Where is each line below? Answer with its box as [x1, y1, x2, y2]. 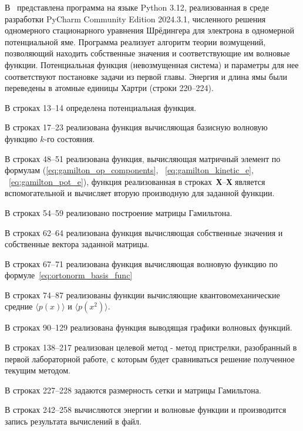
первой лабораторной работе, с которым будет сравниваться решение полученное [5, 352, 295, 365]
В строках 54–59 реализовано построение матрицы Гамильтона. [5, 206, 233, 218]
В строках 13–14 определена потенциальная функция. [5, 101, 197, 113]
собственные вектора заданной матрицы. [5, 238, 150, 250]
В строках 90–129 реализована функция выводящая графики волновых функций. [5, 321, 292, 334]
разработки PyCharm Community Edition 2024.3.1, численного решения [5, 12, 266, 25]
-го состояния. [44, 132, 95, 144]
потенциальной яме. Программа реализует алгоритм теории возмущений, [5, 35, 266, 48]
